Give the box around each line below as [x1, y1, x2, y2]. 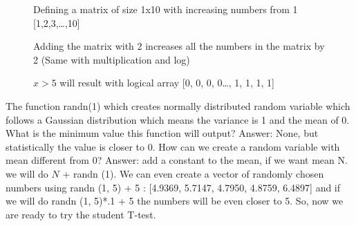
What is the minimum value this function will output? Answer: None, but [6, 126, 319, 140]
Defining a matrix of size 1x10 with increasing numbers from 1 [33, 2, 298, 16]
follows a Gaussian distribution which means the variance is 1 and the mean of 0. [6, 112, 350, 126]
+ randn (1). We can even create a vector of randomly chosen [62, 166, 324, 180]
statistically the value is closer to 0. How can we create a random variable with [6, 139, 340, 153]
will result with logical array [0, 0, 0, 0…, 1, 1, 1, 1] [59, 75, 274, 90]
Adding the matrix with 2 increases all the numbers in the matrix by [33, 39, 325, 53]
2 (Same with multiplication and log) [33, 52, 190, 66]
